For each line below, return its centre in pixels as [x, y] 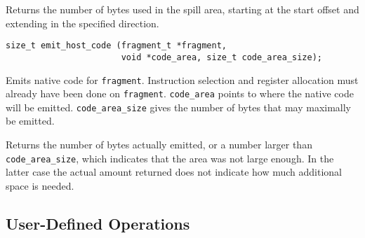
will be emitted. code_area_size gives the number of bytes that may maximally [179, 107]
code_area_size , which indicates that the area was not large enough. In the [170, 158]
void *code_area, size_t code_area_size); [222, 57]
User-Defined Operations [98, 223]
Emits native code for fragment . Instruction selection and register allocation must [182, 79]
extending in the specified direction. [82, 23]
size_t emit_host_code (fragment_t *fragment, [116, 46]
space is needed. [40, 185]
